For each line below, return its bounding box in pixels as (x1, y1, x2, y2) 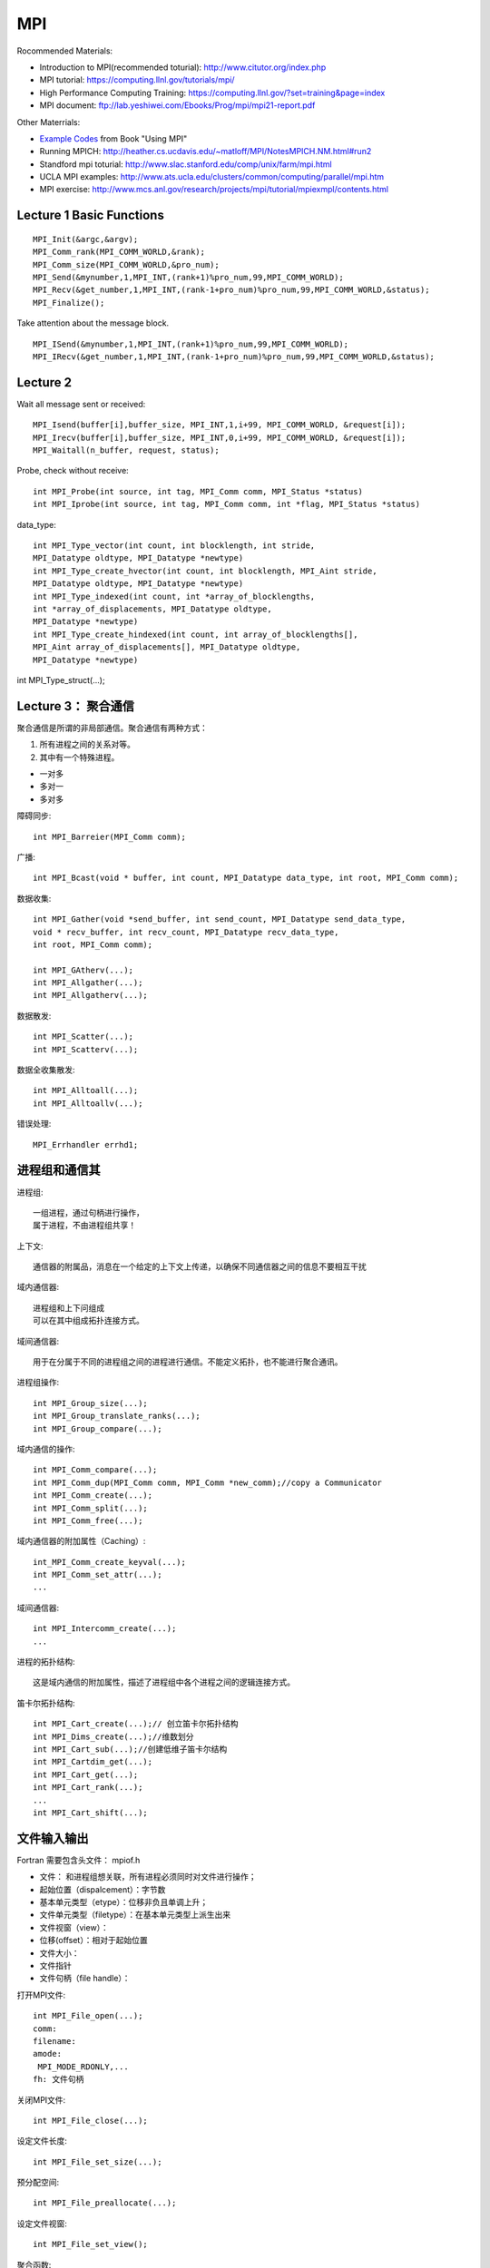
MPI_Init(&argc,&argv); (33, 234, 139, 244)
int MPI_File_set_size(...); (33, 2156, 162, 2167)
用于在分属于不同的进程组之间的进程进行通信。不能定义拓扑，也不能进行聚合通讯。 (33, 1357, 343, 1367)
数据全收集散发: (16, 1064, 76, 1075)
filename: (33, 2036, 76, 2046)
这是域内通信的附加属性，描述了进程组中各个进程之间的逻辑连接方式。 (33, 1677, 295, 1687)
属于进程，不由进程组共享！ (33, 1220, 136, 1231)
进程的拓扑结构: (16, 1657, 76, 1667)
